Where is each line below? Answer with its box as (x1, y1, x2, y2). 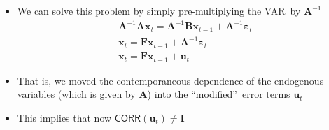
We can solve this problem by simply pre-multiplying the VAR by (17, 3, 301, 17)
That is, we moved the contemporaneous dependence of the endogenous (17, 73, 324, 87)
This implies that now (17, 110, 112, 124)
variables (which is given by (17, 87, 136, 101)
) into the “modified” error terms (147, 87, 290, 101)
